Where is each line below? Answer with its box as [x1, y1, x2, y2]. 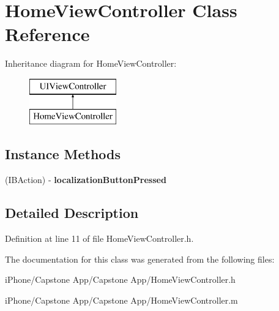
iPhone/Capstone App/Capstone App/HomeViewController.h [5, 273, 236, 286]
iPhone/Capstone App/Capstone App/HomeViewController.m [5, 293, 238, 306]
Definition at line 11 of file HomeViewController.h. [5, 232, 194, 245]
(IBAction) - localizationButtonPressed [5, 173, 166, 186]
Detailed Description [5, 203, 139, 222]
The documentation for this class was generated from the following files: [5, 252, 275, 265]
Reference [5, 21, 90, 47]
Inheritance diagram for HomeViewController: [5, 57, 177, 70]
